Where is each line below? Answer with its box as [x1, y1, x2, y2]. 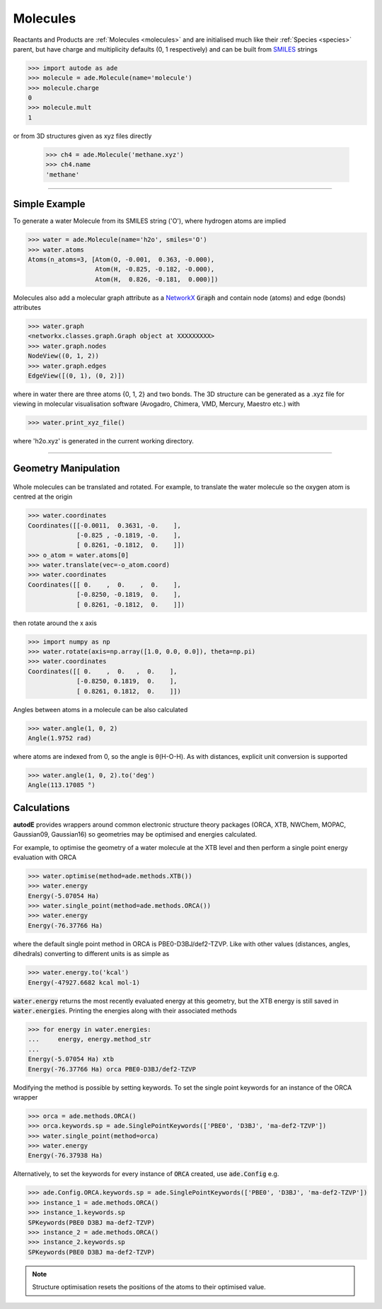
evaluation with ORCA [13, 853, 77, 861]
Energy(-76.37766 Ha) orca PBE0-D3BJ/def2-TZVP [28, 1065, 196, 1073]
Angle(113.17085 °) [28, 781, 95, 789]
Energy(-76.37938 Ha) [28, 1151, 103, 1160]
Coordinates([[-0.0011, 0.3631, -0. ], [28, 521, 182, 530]
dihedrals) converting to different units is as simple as [13, 950, 170, 958]
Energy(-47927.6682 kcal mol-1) [28, 978, 141, 987]
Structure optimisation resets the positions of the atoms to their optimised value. [32, 1283, 267, 1291]
